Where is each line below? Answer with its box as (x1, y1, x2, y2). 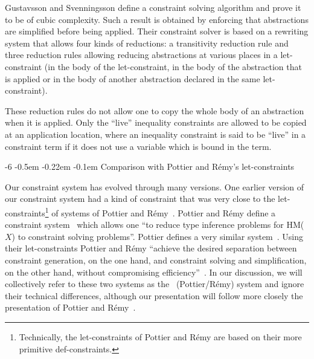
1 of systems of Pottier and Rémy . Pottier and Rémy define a (45, 204, 276, 219)
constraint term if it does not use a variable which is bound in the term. (5, 140, 272, 152)
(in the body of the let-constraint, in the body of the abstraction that (44, 60, 302, 73)
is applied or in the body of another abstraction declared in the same (5, 72, 260, 85)
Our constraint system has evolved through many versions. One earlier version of (5, 180, 304, 193)
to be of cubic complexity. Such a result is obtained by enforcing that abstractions (5, 13, 309, 25)
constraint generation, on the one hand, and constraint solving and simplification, (5, 253, 307, 266)
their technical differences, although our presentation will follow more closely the (5, 289, 303, 302)
